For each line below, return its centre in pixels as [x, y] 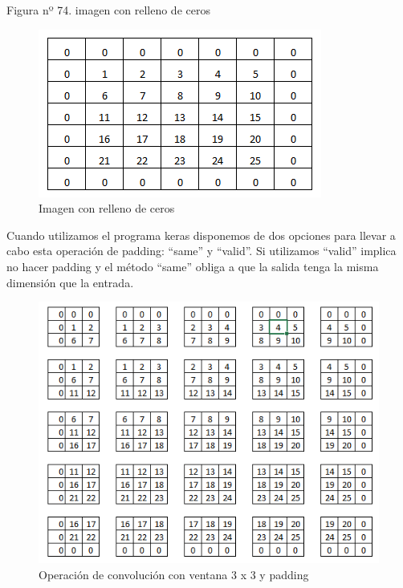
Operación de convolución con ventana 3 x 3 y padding [174, 574]
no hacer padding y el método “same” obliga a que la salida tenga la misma [193, 266]
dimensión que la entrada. [70, 282]
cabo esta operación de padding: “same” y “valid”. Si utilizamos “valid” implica [201, 251]
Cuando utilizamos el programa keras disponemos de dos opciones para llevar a [201, 235]
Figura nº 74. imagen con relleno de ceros [108, 10]
